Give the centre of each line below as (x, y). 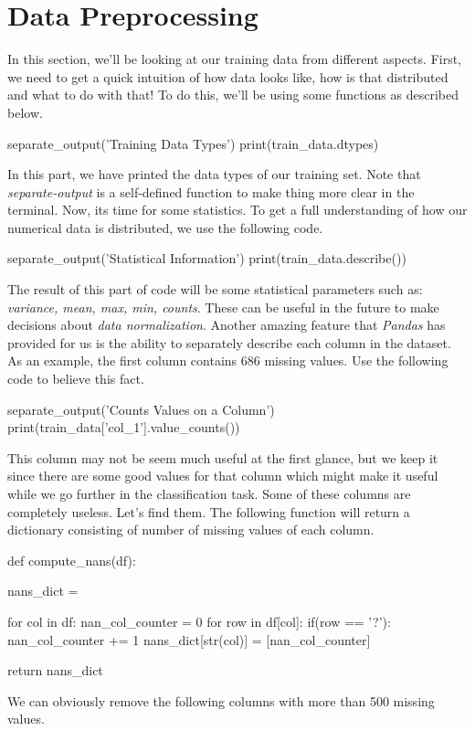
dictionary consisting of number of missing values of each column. (191, 530)
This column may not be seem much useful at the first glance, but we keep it (223, 457)
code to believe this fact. (76, 379)
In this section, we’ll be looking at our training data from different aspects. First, (235, 59)
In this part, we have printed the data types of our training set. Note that (214, 174)
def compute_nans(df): (72, 560)
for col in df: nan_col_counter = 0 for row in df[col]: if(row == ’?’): (199, 621)
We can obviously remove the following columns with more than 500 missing (221, 700)
